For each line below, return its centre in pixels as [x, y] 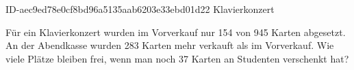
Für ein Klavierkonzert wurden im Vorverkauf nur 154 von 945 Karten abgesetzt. [176, 32]
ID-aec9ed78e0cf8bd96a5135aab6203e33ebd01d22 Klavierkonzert [140, 9]
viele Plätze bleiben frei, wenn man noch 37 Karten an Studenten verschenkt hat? [177, 58]
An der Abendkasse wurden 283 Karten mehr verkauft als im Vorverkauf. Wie [170, 45]
